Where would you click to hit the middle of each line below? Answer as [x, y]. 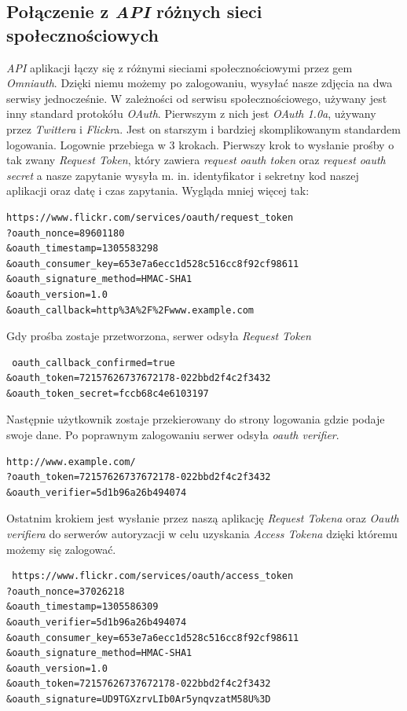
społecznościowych [82, 34]
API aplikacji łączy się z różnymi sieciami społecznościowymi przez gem [180, 67]
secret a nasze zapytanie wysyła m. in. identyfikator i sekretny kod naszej [183, 175]
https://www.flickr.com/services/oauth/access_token [153, 576]
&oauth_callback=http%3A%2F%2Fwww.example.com [130, 310]
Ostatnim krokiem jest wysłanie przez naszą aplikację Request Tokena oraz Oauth [203, 518]
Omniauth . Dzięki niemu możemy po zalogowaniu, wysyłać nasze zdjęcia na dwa [200, 83]
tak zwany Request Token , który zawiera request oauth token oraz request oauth [196, 160]
